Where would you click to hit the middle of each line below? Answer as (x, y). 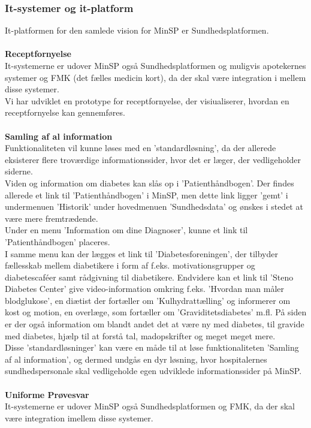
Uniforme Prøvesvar (47, 394)
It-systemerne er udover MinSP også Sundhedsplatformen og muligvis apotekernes (155, 65)
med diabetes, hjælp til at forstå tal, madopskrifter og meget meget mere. (140, 335)
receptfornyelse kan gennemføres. (65, 112)
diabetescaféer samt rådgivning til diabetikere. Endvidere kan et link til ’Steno (149, 277)
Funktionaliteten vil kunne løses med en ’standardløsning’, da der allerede (141, 148)
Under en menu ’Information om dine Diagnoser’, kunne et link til (126, 230)
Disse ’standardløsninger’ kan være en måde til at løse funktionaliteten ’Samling (152, 347)
